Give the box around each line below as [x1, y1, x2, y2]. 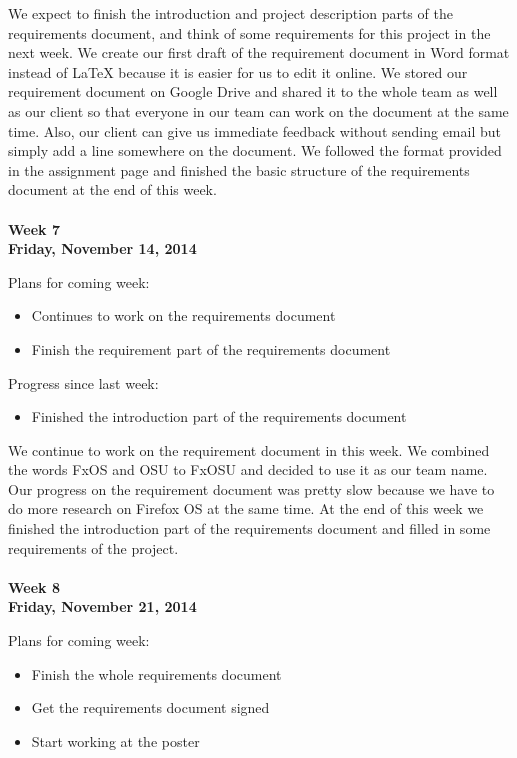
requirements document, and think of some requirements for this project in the [8, 22, 491, 43]
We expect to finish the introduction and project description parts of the [8, 3, 453, 23]
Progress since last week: [8, 372, 159, 393]
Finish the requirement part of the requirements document [31, 338, 391, 359]
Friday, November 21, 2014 [8, 596, 197, 617]
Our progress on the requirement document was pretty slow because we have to [8, 478, 495, 499]
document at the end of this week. [8, 179, 217, 200]
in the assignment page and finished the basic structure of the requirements [8, 159, 470, 180]
